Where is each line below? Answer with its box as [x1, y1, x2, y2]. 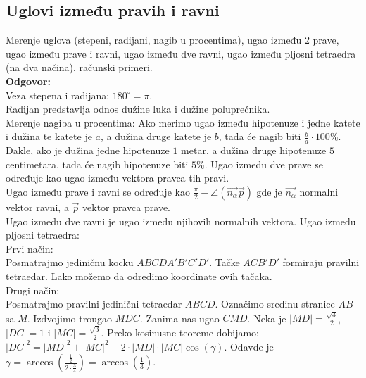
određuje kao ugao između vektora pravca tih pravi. [6, 170, 229, 185]
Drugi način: [6, 282, 60, 297]
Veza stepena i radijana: [6, 87, 110, 102]
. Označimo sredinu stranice [215, 296, 335, 311]
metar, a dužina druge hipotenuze [181, 143, 327, 158]
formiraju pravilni [282, 255, 360, 270]
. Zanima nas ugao [139, 310, 220, 325]
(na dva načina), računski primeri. [6, 60, 153, 75]
